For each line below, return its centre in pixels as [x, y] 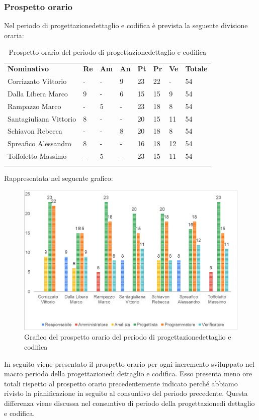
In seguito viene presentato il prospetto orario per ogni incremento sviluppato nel [129, 363]
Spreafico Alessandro [39, 143]
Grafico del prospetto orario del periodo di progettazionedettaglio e [128, 337]
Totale [196, 69]
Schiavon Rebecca [35, 131]
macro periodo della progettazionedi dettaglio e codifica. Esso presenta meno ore [128, 374]
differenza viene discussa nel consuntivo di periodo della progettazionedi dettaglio [129, 403]
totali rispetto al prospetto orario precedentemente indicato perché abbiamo [121, 383]
